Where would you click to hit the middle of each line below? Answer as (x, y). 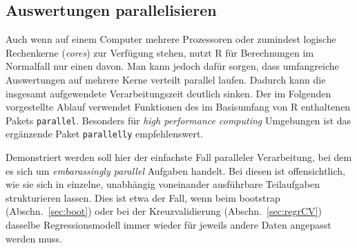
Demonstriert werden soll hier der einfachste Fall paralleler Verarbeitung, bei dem (179, 157)
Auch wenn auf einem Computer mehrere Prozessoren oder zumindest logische (171, 39)
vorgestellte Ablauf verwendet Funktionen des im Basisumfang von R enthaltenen (178, 107)
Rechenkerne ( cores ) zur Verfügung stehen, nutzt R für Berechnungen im (160, 52)
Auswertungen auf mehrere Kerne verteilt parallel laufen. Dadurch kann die (166, 79)
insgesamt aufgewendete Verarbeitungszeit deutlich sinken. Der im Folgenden (168, 93)
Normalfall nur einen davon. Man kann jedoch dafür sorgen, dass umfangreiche (172, 66)
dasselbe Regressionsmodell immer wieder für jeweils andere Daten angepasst (168, 225)
